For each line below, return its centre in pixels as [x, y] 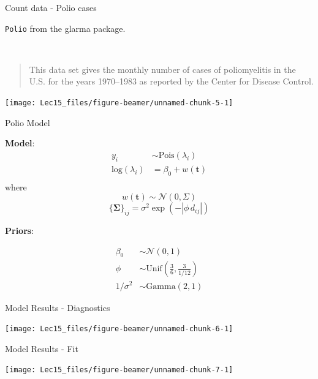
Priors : [20, 230]
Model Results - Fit [42, 348]
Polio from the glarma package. [65, 28]
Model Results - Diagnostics [58, 307]
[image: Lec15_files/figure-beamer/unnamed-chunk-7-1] [119, 370]
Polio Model [28, 122]
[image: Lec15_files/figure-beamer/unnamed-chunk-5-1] [119, 103]
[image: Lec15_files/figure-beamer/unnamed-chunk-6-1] [119, 329]
